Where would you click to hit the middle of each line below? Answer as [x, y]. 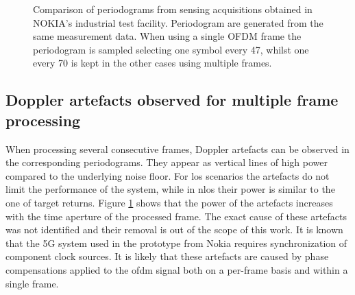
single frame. [32, 283]
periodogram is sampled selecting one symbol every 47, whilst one [171, 49]
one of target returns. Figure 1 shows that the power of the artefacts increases [169, 202]
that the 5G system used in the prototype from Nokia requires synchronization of [176, 243]
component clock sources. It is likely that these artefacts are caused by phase [167, 256]
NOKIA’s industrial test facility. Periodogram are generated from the [178, 22]
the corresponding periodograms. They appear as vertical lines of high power [167, 162]
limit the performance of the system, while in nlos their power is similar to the [170, 189]
